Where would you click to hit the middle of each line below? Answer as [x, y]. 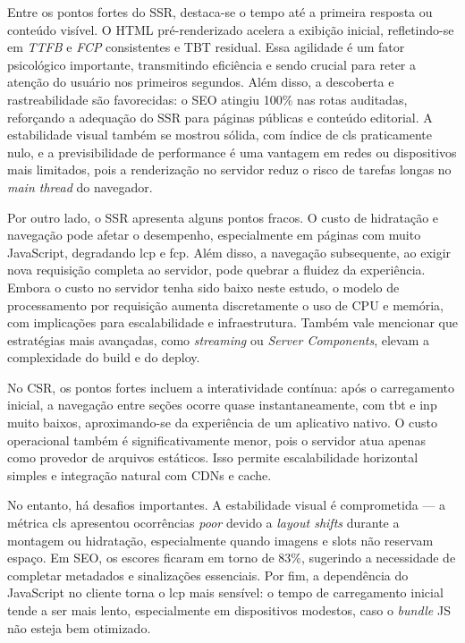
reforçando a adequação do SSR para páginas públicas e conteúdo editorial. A [220, 117]
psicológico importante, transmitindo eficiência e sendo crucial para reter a [212, 64]
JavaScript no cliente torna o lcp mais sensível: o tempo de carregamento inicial [225, 592]
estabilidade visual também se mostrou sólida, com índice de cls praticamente [220, 135]
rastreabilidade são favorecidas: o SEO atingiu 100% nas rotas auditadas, [207, 99]
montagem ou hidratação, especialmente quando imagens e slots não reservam [220, 540]
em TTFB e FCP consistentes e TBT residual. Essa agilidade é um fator [206, 47]
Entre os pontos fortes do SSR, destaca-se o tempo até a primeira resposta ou [220, 12]
